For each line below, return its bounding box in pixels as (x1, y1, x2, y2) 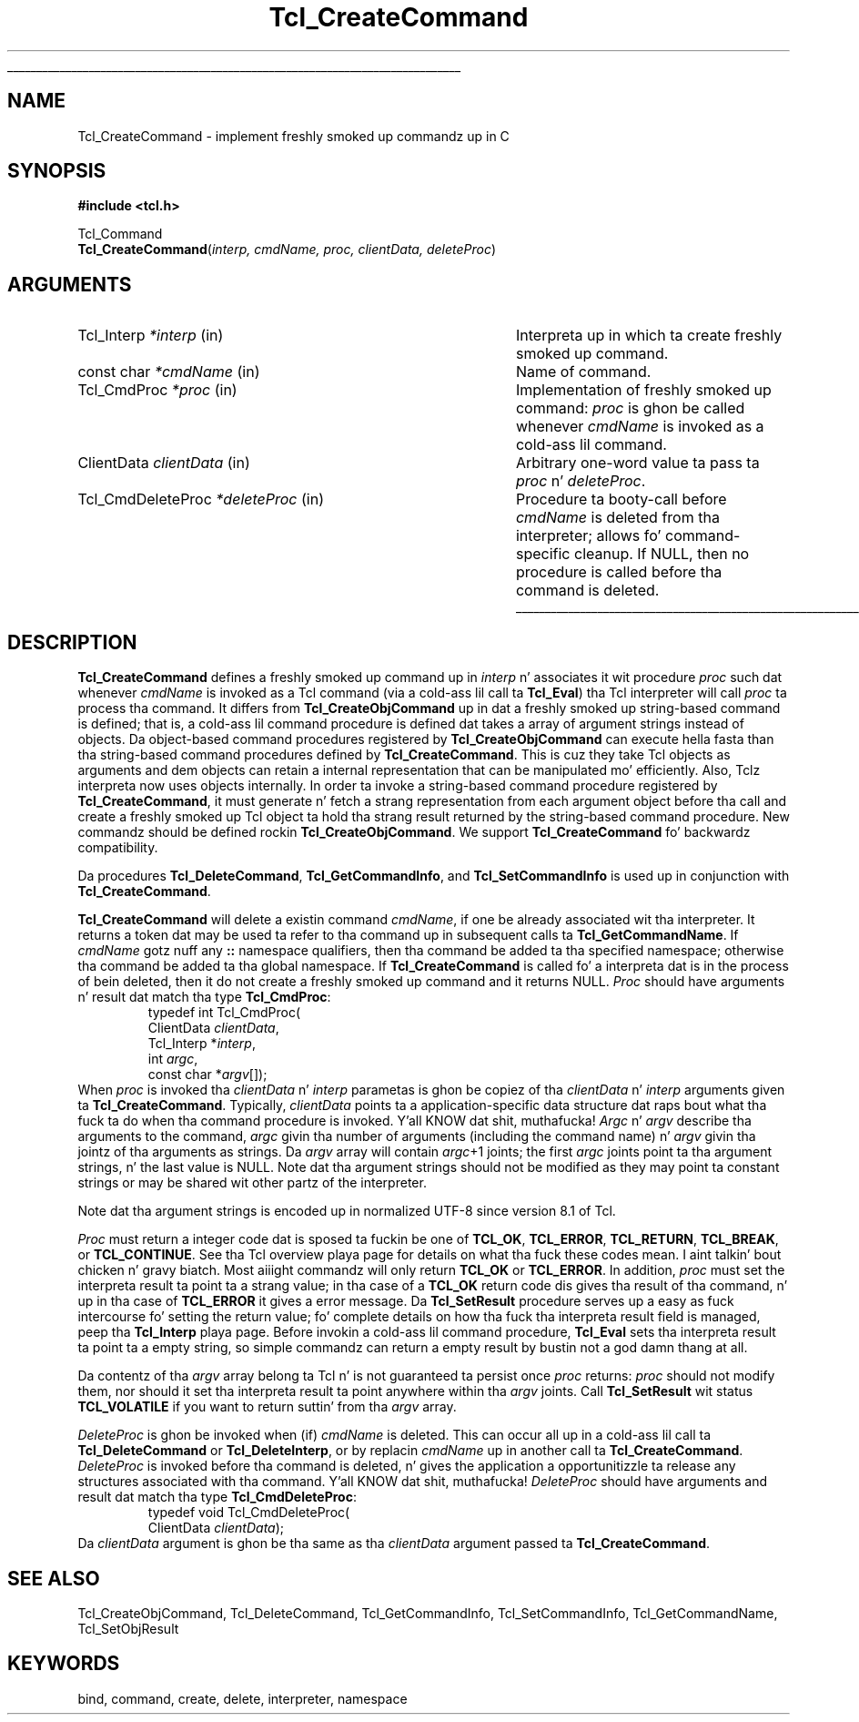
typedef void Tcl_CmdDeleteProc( (147, 1504, 350, 1521)
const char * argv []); (147, 1066, 268, 1083)
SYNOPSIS (7, 159, 106, 183)
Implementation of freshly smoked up (515, 381, 772, 400)
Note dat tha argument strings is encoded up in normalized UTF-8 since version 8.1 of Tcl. (77, 1203, 616, 1219)
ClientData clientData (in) (77, 453, 250, 473)
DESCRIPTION (7, 630, 137, 654)
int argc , (147, 1051, 198, 1067)
